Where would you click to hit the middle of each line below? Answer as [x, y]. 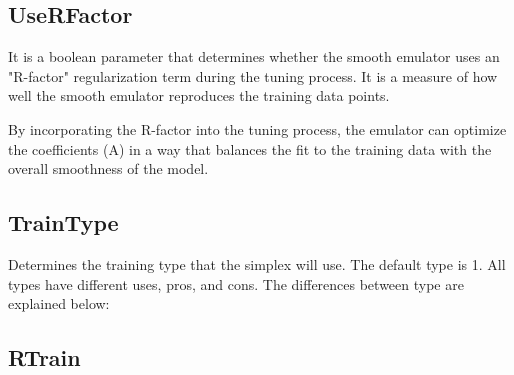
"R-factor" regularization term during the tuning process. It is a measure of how [253, 75]
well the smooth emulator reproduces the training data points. [199, 95]
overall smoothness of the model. [108, 168]
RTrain [44, 357]
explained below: [59, 303]
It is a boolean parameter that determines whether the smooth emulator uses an [254, 56]
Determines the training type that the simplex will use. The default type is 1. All [257, 263]
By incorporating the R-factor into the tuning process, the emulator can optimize [257, 128]
